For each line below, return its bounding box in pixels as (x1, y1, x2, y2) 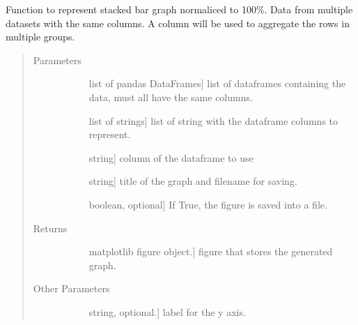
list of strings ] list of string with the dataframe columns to (88, 113, 338, 128)
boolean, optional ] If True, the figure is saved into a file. (88, 197, 327, 211)
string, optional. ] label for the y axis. (88, 304, 246, 319)
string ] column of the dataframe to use (88, 150, 254, 165)
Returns (33, 220, 68, 235)
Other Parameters (33, 281, 110, 296)
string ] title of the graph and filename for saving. (88, 174, 297, 188)
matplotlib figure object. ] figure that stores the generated (88, 244, 333, 259)
